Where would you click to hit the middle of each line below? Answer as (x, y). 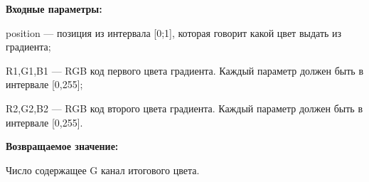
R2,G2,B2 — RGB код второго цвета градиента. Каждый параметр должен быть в (184, 108)
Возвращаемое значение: (62, 146)
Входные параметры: (54, 9)
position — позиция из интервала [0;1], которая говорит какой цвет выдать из (174, 32)
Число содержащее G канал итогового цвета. (103, 170)
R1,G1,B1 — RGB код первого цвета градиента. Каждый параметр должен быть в (185, 70)
